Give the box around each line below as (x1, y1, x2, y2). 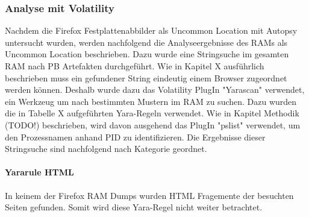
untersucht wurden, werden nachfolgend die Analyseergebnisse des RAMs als (5, 36, 288, 48)
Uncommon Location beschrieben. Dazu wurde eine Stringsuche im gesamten (5, 48, 289, 60)
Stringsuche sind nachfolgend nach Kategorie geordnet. (5, 142, 207, 155)
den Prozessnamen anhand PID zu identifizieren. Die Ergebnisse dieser (5, 130, 266, 143)
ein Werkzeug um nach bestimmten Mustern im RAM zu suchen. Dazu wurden (5, 95, 297, 107)
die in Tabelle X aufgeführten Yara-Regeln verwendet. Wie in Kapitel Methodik (5, 107, 299, 119)
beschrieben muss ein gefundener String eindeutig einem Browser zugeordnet (5, 71, 287, 84)
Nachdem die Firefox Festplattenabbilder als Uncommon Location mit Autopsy (5, 24, 298, 37)
